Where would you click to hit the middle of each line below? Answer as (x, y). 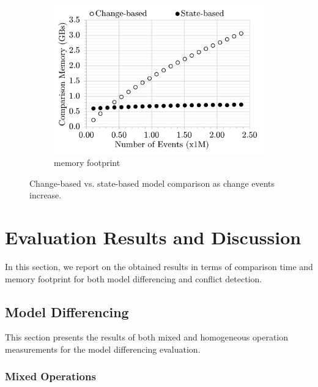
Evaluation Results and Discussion (153, 237)
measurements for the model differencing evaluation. (103, 349)
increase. (46, 195)
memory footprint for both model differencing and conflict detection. (134, 278)
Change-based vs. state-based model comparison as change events (152, 183)
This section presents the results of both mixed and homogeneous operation (147, 337)
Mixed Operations (50, 376)
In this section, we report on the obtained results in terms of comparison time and (159, 266)
